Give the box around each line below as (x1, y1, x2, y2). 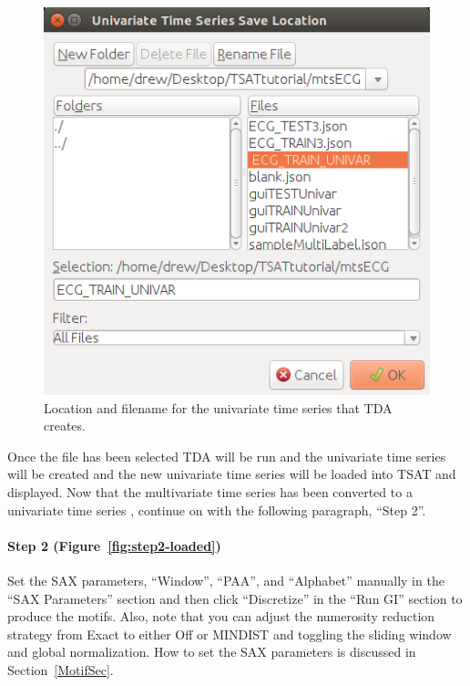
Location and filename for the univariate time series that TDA (44, 398, 393, 417)
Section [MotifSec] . (7, 660, 114, 679)
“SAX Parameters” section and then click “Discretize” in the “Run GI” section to (7, 588, 463, 608)
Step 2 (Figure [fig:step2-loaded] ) (7, 535, 221, 555)
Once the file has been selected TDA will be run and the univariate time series (7, 446, 446, 465)
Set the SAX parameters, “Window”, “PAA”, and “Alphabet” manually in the (7, 570, 444, 589)
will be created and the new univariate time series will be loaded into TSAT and (7, 464, 456, 483)
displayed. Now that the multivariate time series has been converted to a (7, 482, 413, 501)
